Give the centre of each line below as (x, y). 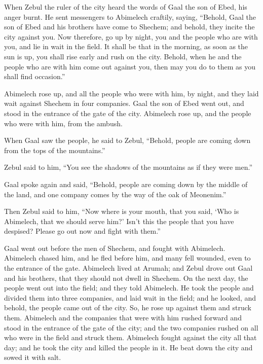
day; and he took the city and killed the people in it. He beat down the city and (128, 347)
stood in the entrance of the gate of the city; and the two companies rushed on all (131, 327)
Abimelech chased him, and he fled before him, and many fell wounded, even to (127, 258)
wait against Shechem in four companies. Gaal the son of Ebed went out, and (124, 103)
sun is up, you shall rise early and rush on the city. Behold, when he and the (123, 56)
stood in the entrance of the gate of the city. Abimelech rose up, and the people (128, 113)
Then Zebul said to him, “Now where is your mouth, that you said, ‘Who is (122, 211)
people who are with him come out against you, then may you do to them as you (130, 66)
